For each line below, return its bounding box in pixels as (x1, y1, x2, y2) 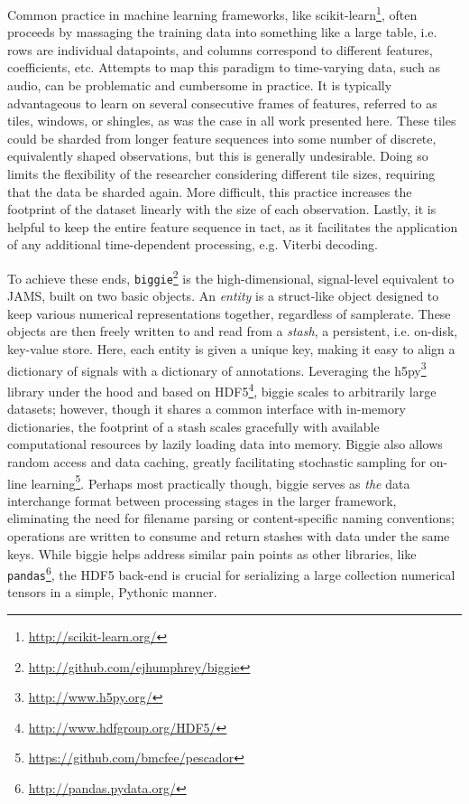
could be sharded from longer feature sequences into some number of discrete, (7, 128, 437, 147)
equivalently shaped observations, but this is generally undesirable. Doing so (7, 146, 428, 165)
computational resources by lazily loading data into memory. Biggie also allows (7, 435, 443, 453)
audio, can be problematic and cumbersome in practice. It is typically (7, 76, 392, 95)
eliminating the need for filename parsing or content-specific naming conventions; (7, 509, 455, 528)
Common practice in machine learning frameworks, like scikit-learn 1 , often (7, 3, 418, 23)
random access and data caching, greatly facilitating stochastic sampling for (7, 452, 427, 471)
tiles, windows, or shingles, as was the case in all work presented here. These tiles (7, 111, 456, 130)
